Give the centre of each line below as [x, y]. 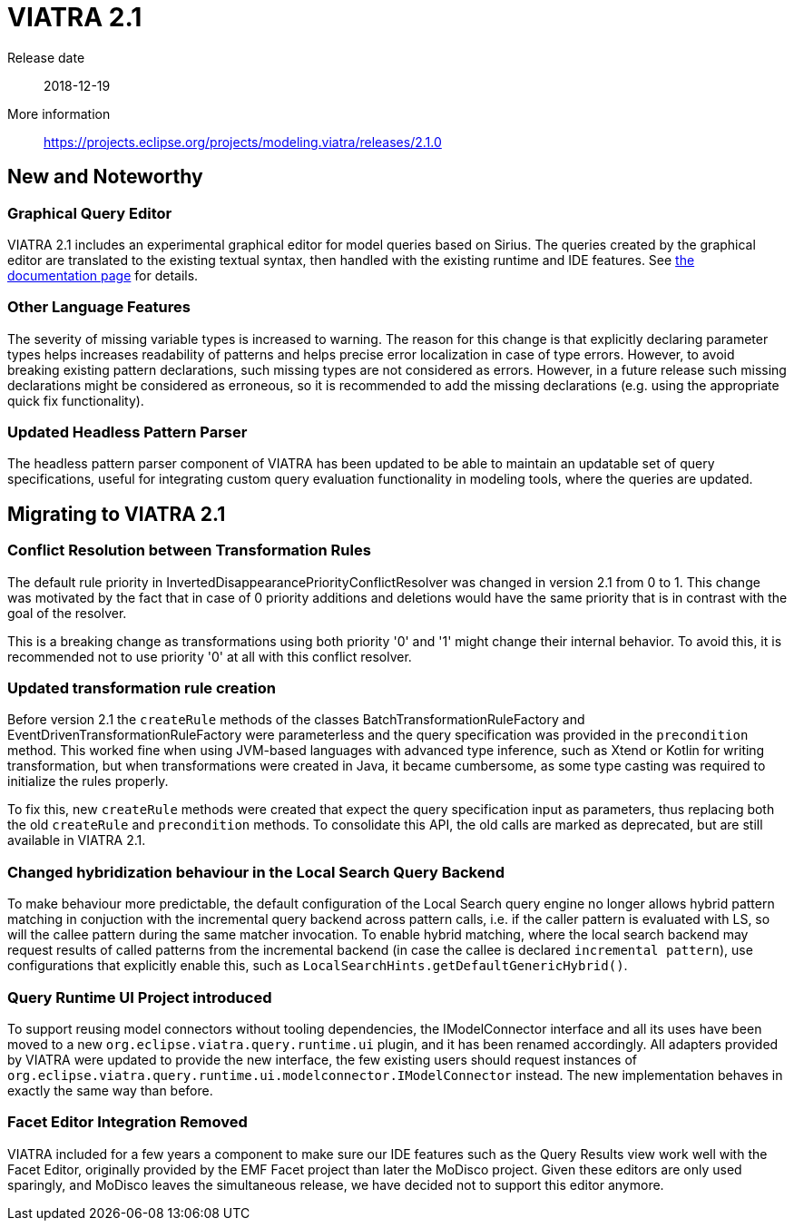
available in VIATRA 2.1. [77, 840]
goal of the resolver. [67, 613]
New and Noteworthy [105, 177]
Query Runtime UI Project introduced [140, 997]
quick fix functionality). [76, 400]
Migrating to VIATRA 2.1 [117, 514]
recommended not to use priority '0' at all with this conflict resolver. [210, 656]
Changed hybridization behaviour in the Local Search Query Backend [256, 872]
